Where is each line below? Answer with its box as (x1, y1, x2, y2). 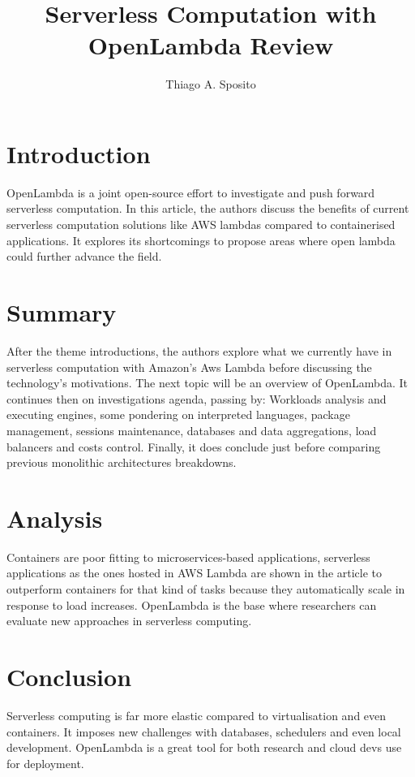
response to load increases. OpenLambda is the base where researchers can (6, 596, 377, 613)
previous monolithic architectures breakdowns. (6, 454, 237, 471)
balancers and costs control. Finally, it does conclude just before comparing (6, 438, 381, 455)
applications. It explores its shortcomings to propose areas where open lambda (6, 231, 396, 248)
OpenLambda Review (88, 28, 334, 62)
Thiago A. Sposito (165, 76, 256, 93)
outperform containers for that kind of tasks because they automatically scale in (6, 581, 405, 597)
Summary (6, 296, 117, 328)
